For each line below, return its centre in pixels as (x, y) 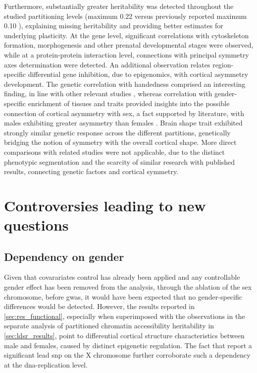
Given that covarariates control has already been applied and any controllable (122, 277)
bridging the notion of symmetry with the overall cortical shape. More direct (120, 142)
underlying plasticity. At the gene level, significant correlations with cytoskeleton (127, 35)
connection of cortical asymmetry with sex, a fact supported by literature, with (124, 113)
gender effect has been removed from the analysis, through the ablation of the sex (128, 287)
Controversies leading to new (105, 205)
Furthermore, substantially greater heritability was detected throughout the (119, 6)
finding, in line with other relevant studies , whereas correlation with (108, 93)
